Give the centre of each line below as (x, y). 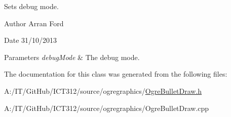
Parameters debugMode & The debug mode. (72, 57)
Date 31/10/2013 (31, 40)
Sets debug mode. (31, 6)
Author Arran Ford (34, 23)
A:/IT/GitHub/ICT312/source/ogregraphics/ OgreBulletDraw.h (103, 91)
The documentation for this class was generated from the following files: (116, 74)
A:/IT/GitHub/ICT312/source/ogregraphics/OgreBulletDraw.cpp (107, 108)
